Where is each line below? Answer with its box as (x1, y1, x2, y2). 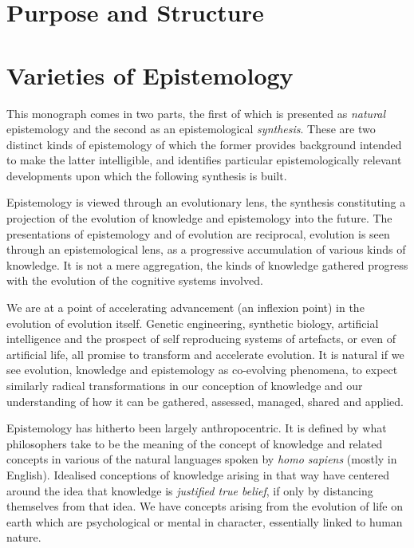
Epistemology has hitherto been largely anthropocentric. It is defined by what (6, 420, 387, 436)
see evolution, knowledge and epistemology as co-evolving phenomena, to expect (6, 361, 398, 378)
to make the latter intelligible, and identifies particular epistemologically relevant (6, 152, 402, 168)
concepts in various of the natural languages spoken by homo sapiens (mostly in (6, 451, 397, 467)
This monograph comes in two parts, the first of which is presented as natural (6, 104, 386, 121)
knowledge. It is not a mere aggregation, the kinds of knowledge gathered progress (6, 256, 408, 273)
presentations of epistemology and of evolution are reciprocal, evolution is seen (6, 225, 390, 242)
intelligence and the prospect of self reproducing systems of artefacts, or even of (6, 330, 396, 347)
